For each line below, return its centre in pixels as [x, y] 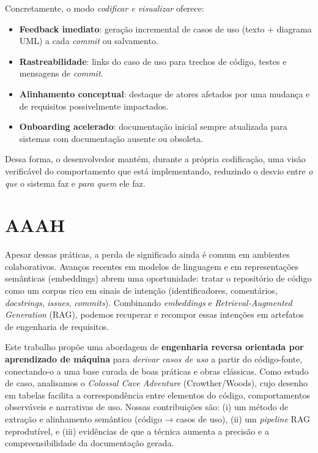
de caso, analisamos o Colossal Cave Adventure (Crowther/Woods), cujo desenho [157, 383]
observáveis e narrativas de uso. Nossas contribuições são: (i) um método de [147, 407]
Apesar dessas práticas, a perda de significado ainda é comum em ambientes [147, 254]
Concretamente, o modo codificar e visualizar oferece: [105, 8]
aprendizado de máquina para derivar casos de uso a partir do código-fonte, [154, 359]
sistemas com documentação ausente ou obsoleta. [111, 138]
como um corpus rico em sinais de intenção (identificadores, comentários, [141, 290]
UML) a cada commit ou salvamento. [89, 41]
